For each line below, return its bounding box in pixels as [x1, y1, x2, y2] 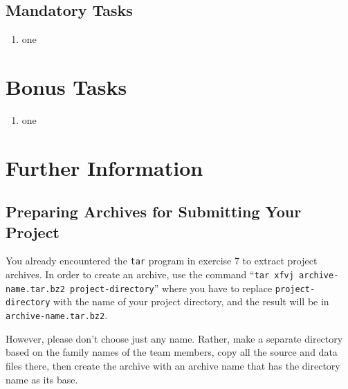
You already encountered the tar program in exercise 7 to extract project [6, 253, 318, 268]
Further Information [6, 153, 203, 181]
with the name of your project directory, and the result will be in [53, 294, 329, 309]
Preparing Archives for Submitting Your [6, 201, 302, 222]
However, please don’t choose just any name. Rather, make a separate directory [6, 331, 343, 345]
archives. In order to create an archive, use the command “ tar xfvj [6, 267, 294, 282]
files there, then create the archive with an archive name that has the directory [6, 358, 340, 372]
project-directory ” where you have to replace [70, 280, 273, 295]
